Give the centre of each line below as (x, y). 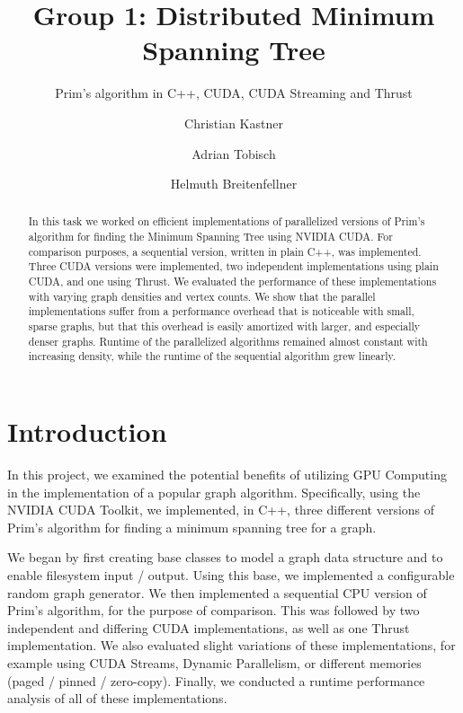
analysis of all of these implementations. (117, 698)
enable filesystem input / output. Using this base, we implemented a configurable (231, 574)
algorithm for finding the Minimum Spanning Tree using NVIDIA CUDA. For (210, 237)
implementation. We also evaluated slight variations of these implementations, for (231, 645)
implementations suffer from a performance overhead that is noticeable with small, (221, 311)
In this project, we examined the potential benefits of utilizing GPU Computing (227, 474)
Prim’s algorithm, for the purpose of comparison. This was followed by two (214, 610)
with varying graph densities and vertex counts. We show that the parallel (202, 296)
